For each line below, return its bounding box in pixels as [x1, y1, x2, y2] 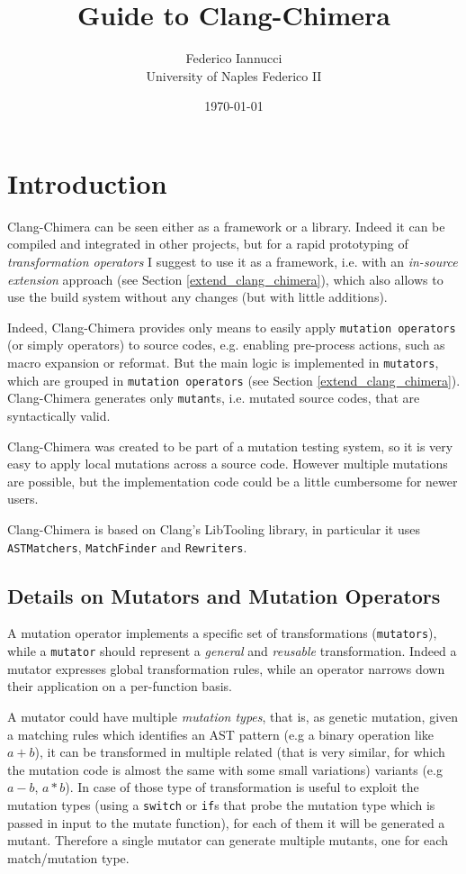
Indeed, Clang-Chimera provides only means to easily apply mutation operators [7, 317, 456, 336]
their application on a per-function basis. [7, 677, 232, 696]
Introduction [7, 164, 167, 201]
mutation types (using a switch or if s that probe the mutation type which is [7, 795, 435, 814]
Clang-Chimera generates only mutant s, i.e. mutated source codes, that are [7, 388, 420, 407]
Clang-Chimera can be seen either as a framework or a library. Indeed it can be [7, 216, 445, 235]
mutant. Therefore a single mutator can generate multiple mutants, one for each [7, 831, 448, 850]
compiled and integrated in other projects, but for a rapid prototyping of [7, 234, 408, 253]
